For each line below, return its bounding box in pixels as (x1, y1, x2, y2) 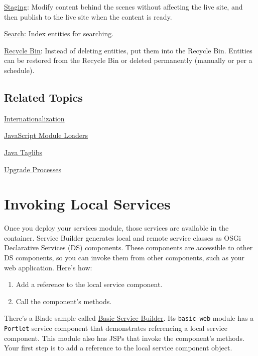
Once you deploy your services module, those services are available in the (4, 223, 229, 233)
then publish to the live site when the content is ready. (4, 11, 172, 22)
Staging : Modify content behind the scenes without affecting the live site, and (4, 2, 243, 12)
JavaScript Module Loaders (4, 130, 88, 140)
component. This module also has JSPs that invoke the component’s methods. (4, 332, 244, 343)
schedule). (4, 64, 35, 75)
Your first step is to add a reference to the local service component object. (4, 342, 232, 353)
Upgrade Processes (4, 164, 62, 174)
